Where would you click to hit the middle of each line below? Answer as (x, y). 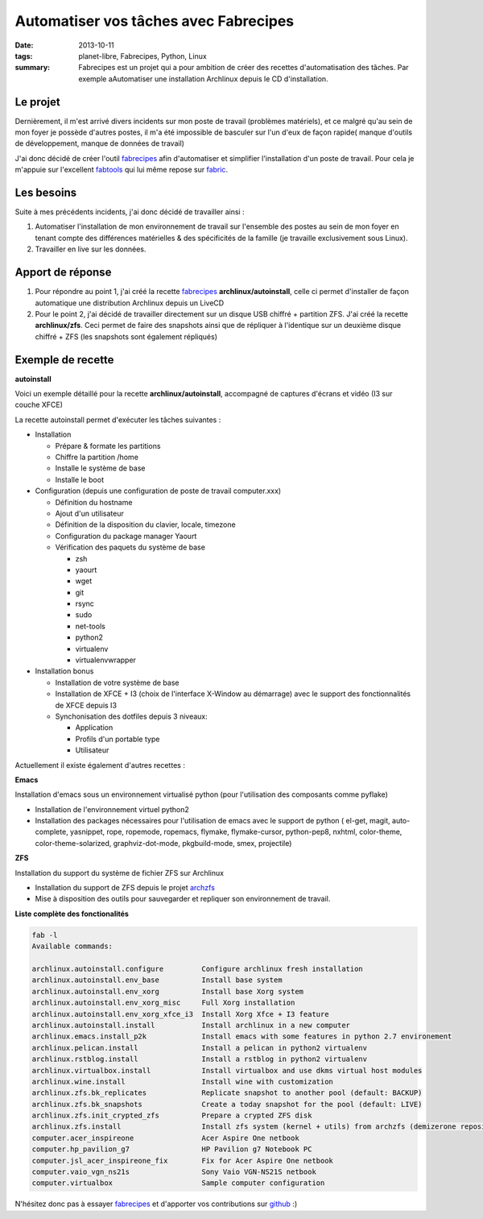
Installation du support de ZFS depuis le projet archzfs (125, 888)
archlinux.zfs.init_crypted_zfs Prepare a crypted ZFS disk (172, 1115)
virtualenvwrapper (106, 660)
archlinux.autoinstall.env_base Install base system (157, 980)
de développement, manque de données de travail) (100, 143)
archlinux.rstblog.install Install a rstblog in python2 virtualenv (200, 1059)
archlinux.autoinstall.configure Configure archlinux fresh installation (198, 968)
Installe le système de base (100, 468)
